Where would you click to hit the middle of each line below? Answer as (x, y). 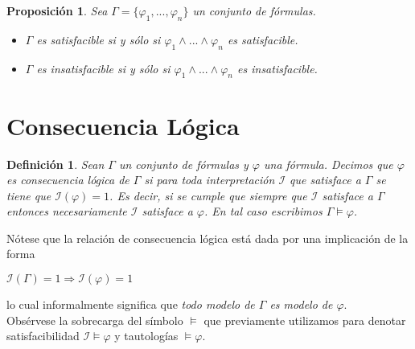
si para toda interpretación (210, 180)
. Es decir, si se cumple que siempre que (208, 195)
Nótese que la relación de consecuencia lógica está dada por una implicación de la (207, 238)
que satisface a (325, 180)
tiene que (29, 195)
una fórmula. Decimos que (329, 164)
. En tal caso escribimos (263, 211)
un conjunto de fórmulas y (183, 164)
